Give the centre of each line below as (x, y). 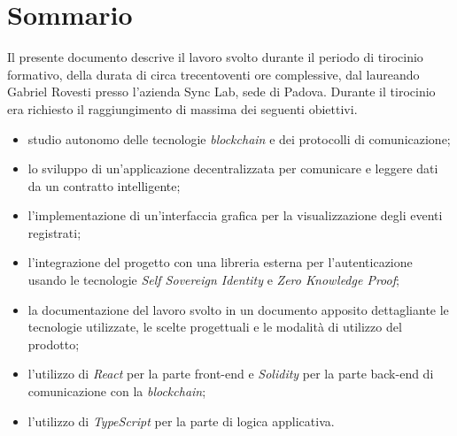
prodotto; (54, 344)
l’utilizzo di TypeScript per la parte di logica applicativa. (181, 421)
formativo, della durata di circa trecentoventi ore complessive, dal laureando (213, 74)
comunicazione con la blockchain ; (117, 391)
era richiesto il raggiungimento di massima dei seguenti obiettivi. (182, 108)
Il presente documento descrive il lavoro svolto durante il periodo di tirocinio (215, 57)
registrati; (54, 232)
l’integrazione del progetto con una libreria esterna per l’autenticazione (220, 262)
